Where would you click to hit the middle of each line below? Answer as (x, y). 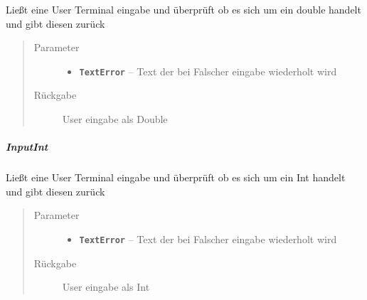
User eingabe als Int (106, 287)
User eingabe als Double (115, 119)
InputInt (27, 147)
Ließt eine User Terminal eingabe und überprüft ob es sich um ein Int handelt (176, 177)
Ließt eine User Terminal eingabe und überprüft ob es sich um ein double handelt (183, 9)
